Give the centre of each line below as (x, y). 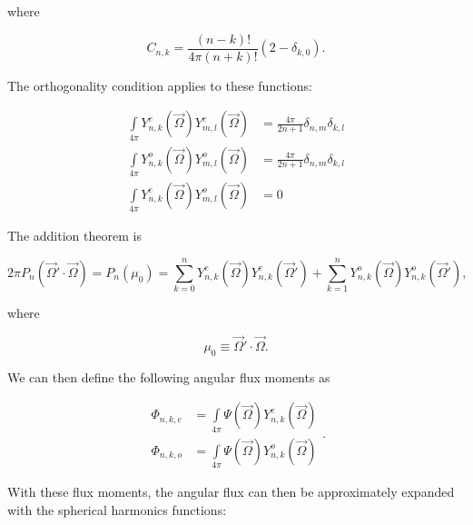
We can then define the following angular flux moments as (169, 376)
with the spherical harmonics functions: (117, 509)
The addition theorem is (74, 236)
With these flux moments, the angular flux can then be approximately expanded (231, 491)
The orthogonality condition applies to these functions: (160, 85)
